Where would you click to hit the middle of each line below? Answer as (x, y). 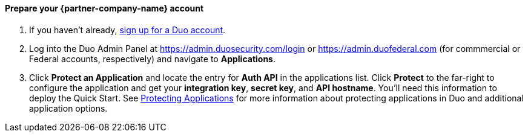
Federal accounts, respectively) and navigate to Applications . (153, 59)
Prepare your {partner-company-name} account (104, 8)
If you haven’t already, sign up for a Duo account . (127, 30)
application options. (68, 108)
